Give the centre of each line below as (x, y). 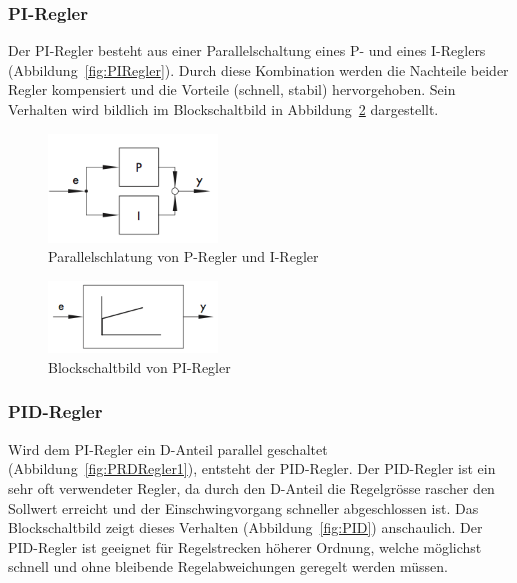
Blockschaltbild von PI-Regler (139, 366)
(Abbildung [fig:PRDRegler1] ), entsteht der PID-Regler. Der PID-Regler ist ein (252, 468)
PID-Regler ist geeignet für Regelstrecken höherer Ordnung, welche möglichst (245, 546)
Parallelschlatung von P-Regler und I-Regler (183, 256)
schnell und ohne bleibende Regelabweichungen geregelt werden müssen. (228, 566)
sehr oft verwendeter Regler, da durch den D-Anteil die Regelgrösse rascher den (251, 487)
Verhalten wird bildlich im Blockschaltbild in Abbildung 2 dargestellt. (223, 109)
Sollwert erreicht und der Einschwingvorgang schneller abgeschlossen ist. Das (243, 507)
